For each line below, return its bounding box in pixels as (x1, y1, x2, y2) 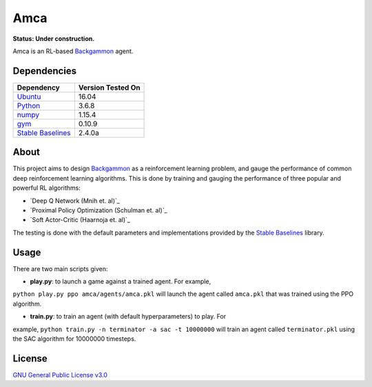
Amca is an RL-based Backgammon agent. (12, 47, 134, 55)
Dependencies (12, 65, 77, 77)
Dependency (17, 83, 60, 92)
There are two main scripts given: (12, 264, 108, 272)
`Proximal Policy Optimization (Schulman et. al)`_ (30, 206, 168, 214)
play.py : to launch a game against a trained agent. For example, (30, 277, 211, 286)
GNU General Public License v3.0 (12, 370, 108, 379)
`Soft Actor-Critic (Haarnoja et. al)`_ (30, 216, 131, 224)
